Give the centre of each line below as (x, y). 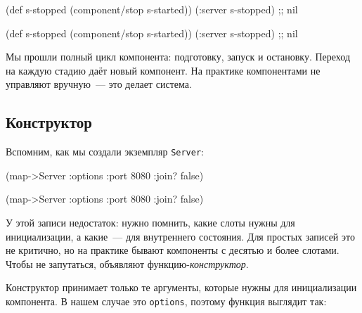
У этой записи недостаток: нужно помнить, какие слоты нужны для (150, 223)
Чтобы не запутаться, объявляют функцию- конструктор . (127, 263)
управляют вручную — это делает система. (99, 84)
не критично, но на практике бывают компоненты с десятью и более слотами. (173, 250)
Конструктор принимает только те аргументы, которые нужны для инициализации (181, 287)
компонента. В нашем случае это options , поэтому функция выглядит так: (166, 301)
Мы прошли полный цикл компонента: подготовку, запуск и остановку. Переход (178, 57)
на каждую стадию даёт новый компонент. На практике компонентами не (163, 70)
